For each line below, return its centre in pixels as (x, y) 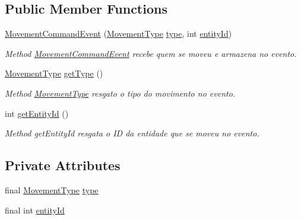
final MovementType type (52, 189)
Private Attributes (63, 165)
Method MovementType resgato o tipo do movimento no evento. (120, 93)
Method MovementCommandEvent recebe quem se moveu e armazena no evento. (151, 53)
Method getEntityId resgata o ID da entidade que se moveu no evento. (132, 133)
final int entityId (35, 210)
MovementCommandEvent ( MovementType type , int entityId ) (118, 34)
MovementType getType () (54, 73)
